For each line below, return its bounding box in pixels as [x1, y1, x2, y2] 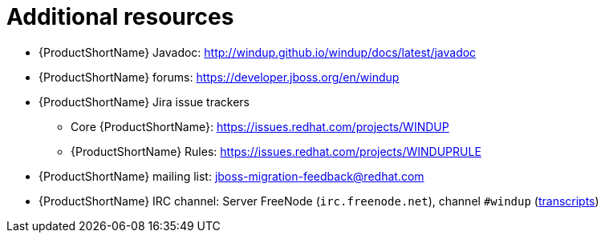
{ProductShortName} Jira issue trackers [39, 94, 250, 109]
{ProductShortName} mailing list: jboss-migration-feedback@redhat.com [39, 169, 424, 183]
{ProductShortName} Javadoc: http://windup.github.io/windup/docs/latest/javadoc [39, 45, 477, 59]
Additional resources [6, 3, 234, 30]
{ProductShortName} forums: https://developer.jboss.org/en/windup [39, 70, 400, 84]
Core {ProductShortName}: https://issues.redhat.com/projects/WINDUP [71, 119, 449, 133]
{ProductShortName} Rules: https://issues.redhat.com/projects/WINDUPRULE [71, 144, 481, 158]
